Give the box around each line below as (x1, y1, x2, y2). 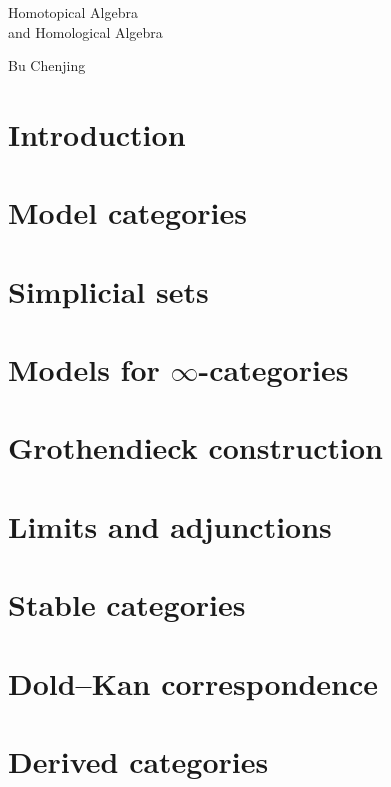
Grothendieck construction (8, 427, 383, 468)
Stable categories (8, 584, 246, 625)
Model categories (8, 192, 247, 233)
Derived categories (8, 740, 269, 781)
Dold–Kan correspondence (8, 662, 379, 703)
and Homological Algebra (8, 21, 163, 42)
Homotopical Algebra (8, 2, 138, 22)
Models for (8, 349, 160, 390)
